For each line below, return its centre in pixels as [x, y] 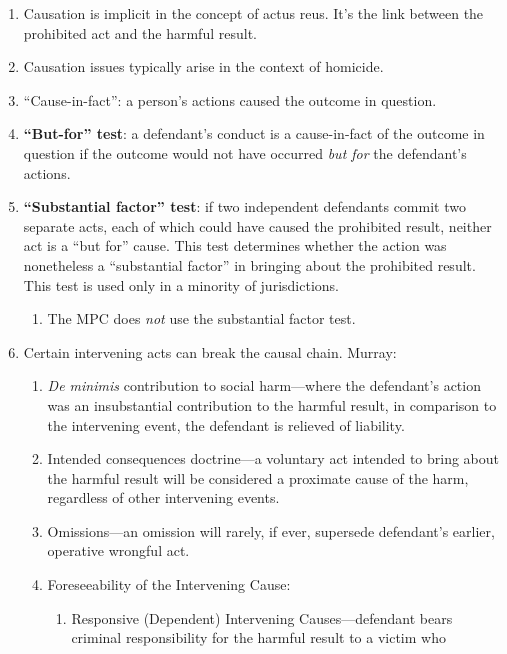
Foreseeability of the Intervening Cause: [169, 584]
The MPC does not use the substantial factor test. [201, 318]
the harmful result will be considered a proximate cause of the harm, [258, 477]
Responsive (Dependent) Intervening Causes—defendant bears [262, 617]
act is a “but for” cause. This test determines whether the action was [235, 245]
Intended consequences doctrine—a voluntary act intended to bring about [273, 458]
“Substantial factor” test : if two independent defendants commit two [244, 206]
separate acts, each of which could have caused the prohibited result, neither [257, 225]
